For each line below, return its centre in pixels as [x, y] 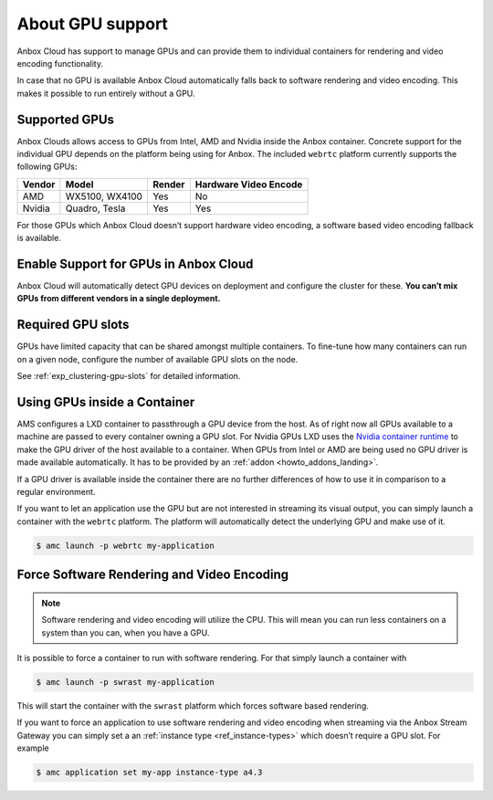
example [33, 748]
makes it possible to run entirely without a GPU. [106, 93]
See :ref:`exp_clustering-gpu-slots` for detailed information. [129, 376]
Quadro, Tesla [95, 208]
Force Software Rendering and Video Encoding [153, 575]
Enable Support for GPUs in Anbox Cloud [135, 264]
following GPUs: [47, 167]
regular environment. [56, 492]
